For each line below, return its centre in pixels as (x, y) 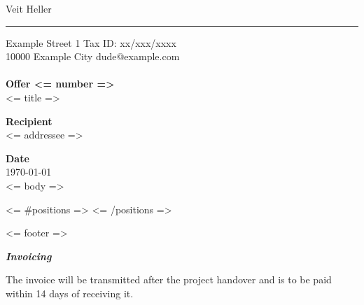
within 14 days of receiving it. (70, 293)
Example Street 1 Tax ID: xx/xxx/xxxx (91, 42)
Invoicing (29, 256)
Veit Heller (29, 8)
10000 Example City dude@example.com (93, 56)
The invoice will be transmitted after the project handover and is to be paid (169, 279)
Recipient (29, 121)
